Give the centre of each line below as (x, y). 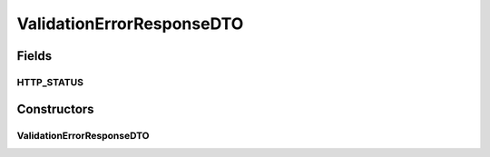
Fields (34, 56)
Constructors (55, 109)
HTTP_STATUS (50, 82)
